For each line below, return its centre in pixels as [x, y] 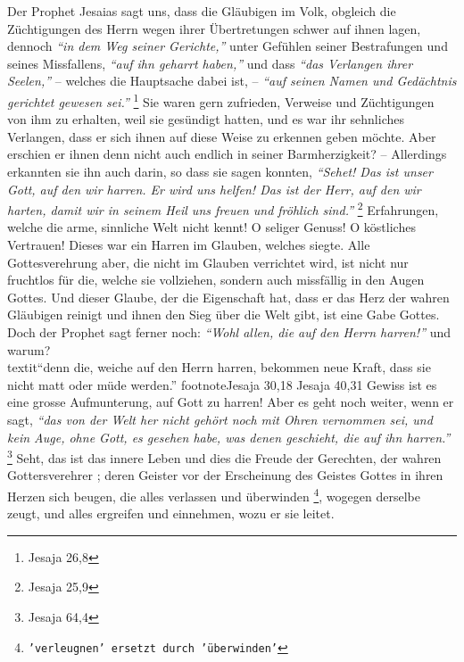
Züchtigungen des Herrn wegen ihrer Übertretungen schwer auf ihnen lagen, [214, 28]
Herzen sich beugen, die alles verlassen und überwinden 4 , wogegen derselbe [214, 495]
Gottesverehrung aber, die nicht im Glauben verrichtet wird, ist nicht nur [208, 262]
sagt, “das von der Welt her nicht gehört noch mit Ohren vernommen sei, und [220, 419]
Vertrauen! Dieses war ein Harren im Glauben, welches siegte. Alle [189, 245]
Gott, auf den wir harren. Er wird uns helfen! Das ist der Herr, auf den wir [214, 189]
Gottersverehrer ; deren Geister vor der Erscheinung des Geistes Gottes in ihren [225, 475]
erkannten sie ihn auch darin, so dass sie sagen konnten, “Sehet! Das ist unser [220, 171]
